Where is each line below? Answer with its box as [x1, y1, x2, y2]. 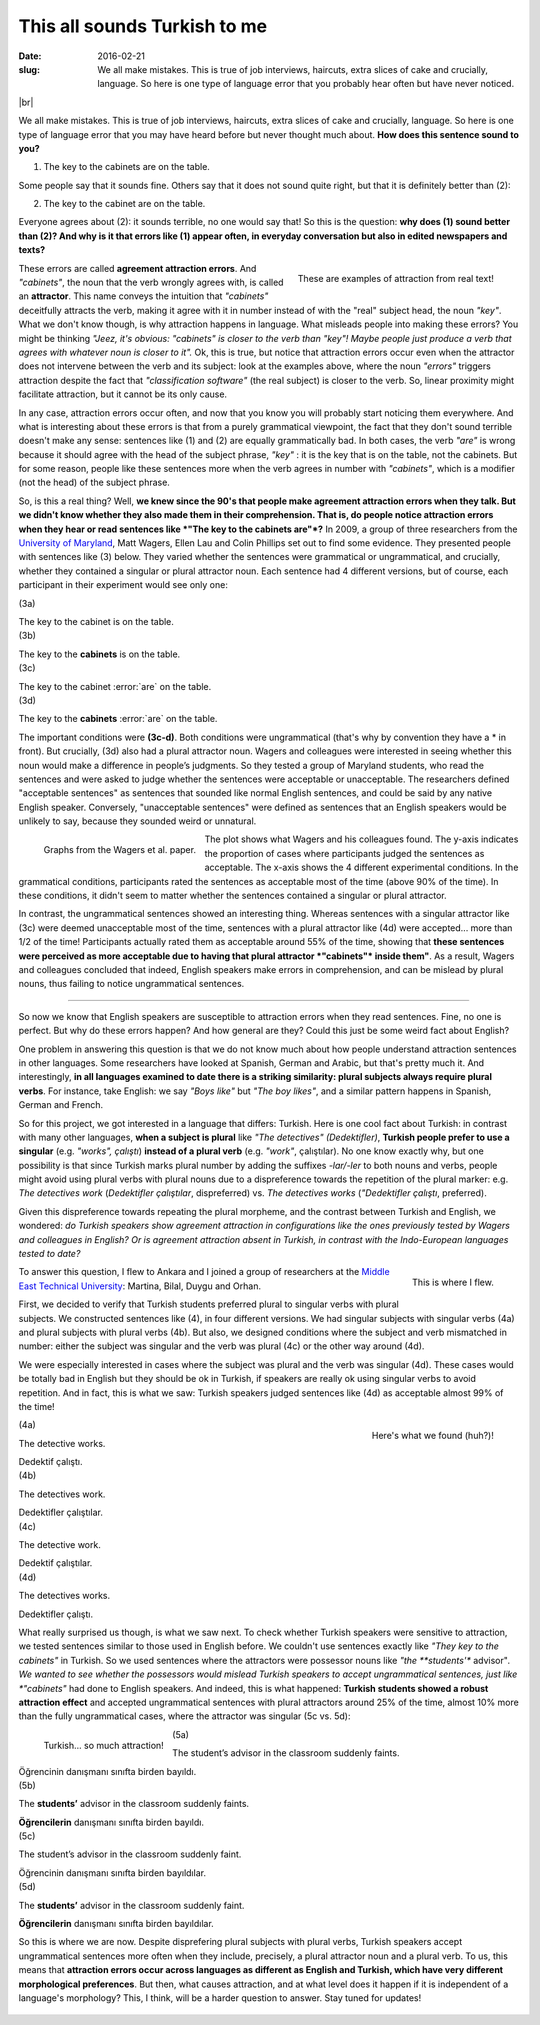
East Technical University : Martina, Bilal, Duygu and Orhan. [18, 1280, 262, 1292]
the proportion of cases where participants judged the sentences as [204, 847, 485, 859]
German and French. [18, 1099, 104, 1111]
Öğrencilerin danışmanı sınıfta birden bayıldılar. [18, 1918, 214, 1930]
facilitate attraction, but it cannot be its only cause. [18, 388, 228, 400]
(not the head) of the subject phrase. [18, 476, 170, 489]
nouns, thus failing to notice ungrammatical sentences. [18, 978, 245, 990]
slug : [18, 63, 40, 75]
